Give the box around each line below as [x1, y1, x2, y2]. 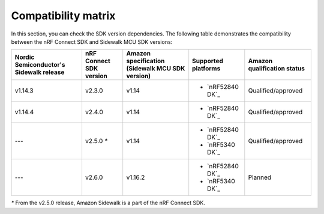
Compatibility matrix [11, 9, 116, 22]
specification [126, 57, 165, 66]
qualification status [248, 64, 305, 73]
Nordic [14, 53, 35, 61]
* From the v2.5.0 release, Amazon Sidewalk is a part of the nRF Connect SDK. [11, 199, 205, 207]
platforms [192, 64, 221, 73]
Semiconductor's [14, 61, 65, 69]
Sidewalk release [14, 68, 65, 76]
